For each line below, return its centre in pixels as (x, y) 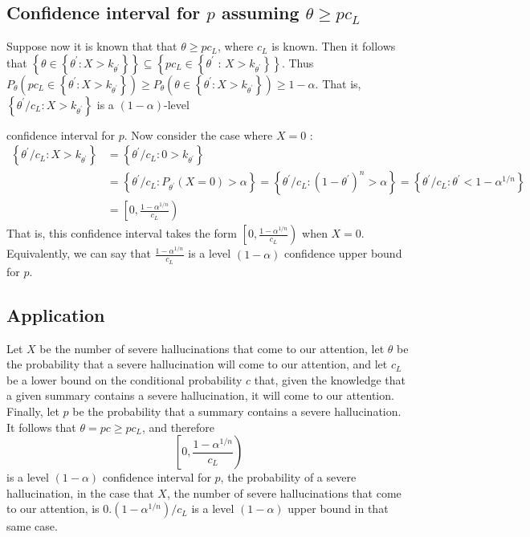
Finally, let (33, 411)
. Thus (298, 62)
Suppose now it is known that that (92, 46)
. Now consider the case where (198, 134)
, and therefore (178, 427)
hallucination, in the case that (80, 492)
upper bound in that (338, 509)
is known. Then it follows (334, 46)
